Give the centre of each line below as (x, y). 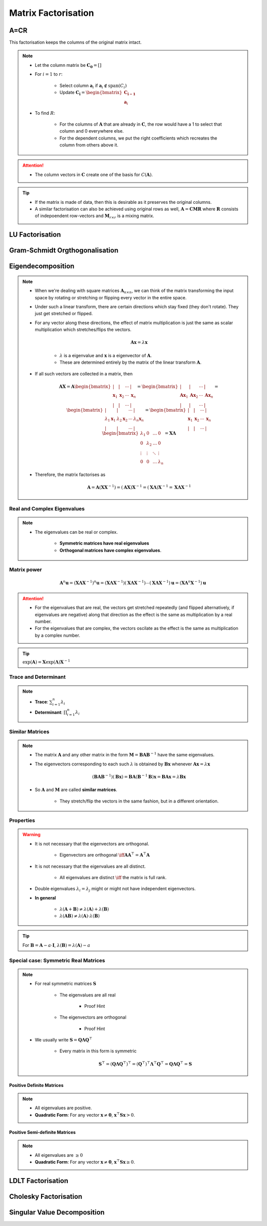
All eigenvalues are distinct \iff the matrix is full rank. (113, 878)
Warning (31, 835)
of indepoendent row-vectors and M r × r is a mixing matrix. (94, 216)
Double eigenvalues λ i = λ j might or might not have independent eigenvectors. (115, 889)
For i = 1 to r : (49, 74)
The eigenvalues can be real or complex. (76, 532)
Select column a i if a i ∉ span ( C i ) (93, 86)
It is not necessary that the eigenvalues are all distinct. (90, 866)
